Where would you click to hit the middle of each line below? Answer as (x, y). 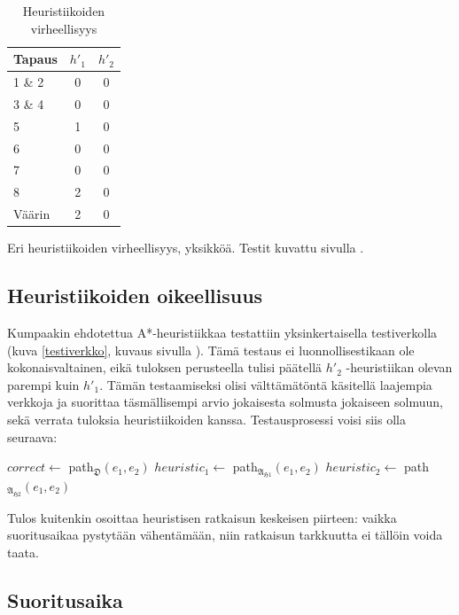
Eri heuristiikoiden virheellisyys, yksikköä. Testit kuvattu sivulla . (186, 248)
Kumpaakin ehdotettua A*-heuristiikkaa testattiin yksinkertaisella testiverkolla (222, 332)
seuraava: (32, 436)
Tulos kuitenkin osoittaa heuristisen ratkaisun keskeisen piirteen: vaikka (202, 517)
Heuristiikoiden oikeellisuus (135, 296)
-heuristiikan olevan (399, 367)
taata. (23, 553)
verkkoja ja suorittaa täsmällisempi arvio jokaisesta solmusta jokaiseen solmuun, (225, 402)
